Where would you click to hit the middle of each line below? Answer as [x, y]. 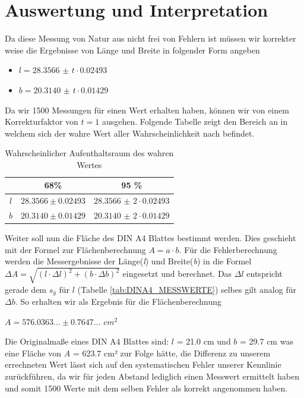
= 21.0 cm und [204, 341]
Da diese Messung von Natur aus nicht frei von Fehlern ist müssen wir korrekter [151, 38]
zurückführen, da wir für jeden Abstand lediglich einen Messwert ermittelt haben [152, 376]
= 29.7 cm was [267, 341]
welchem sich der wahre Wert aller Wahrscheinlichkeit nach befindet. [130, 133]
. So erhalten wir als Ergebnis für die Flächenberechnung [118, 301]
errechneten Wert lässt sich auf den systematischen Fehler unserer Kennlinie [143, 364]
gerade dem [26, 289]
